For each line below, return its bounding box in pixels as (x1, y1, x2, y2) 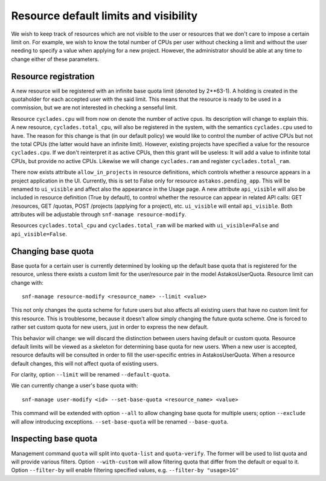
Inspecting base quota (11, 434, 98, 444)
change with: (11, 279, 43, 286)
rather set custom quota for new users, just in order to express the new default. (11, 323, 209, 331)
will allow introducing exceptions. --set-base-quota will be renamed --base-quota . (11, 418, 229, 425)
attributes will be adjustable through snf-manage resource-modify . (11, 211, 187, 218)
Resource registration (11, 71, 95, 82)
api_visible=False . (11, 230, 68, 237)
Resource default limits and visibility (11, 9, 198, 22)
